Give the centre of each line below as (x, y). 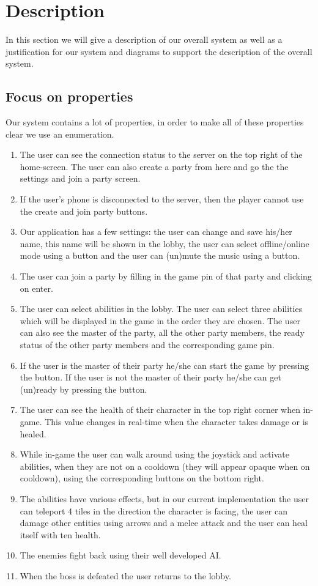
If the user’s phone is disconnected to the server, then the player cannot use (162, 199)
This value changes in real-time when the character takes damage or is (177, 421)
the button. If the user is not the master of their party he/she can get (150, 377)
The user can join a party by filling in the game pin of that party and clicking (166, 276)
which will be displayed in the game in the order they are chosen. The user (160, 320)
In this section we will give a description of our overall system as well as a (144, 39)
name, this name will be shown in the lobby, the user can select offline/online (165, 243)
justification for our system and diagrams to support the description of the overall (159, 51)
